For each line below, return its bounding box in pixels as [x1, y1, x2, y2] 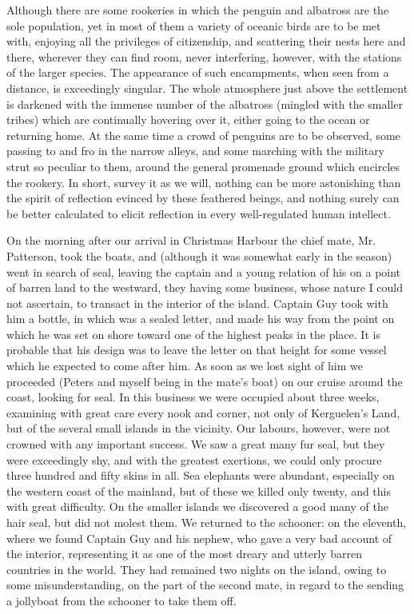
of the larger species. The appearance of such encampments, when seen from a [6, 64, 389, 81]
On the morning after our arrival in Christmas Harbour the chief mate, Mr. [6, 232, 376, 249]
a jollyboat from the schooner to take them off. [6, 592, 237, 608]
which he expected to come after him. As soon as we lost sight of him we [6, 357, 363, 374]
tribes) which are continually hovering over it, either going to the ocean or [6, 111, 370, 128]
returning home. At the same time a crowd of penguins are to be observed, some [6, 126, 400, 143]
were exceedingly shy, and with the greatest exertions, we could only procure [6, 451, 382, 468]
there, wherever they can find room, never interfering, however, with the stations [6, 48, 402, 65]
